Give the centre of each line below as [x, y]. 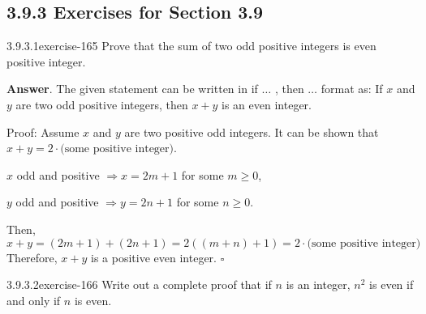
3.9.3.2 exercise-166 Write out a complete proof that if [139, 284]
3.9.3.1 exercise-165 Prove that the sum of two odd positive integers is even [191, 46]
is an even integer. [267, 104]
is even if [392, 284]
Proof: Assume [43, 132]
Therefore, [32, 257]
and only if [34, 300]
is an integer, [318, 284]
